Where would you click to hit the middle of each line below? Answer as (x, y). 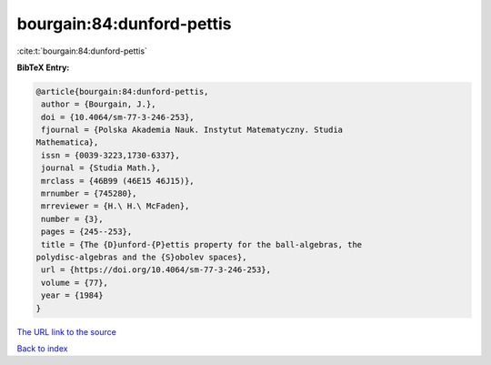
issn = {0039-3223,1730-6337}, (111, 155)
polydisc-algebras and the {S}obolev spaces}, (141, 257)
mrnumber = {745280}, (89, 194)
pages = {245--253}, (87, 232)
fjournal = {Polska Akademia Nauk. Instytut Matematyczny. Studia (192, 130)
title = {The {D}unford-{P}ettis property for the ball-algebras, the (202, 244)
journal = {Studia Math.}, (101, 168)
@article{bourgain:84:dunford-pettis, (122, 91)
